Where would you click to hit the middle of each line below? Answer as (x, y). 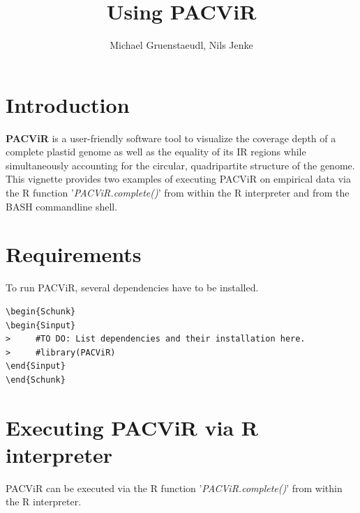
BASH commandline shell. (62, 206)
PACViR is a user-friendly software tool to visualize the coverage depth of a (171, 138)
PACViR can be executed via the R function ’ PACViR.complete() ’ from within (174, 488)
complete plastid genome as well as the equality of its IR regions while (156, 152)
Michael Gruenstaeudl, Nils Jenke (181, 45)
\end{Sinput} (36, 366)
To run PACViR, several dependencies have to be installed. (132, 288)
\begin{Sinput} (41, 325)
